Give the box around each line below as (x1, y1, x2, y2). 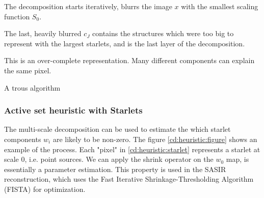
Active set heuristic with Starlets (4, 104, 143, 117)
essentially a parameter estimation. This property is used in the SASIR (4, 163, 226, 174)
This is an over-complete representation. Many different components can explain (4, 55, 255, 66)
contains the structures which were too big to (92, 28, 234, 39)
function (4, 11, 30, 21)
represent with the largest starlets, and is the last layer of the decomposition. (4, 38, 245, 48)
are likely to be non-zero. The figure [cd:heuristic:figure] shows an (52, 133, 257, 144)
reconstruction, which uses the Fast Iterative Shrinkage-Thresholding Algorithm (4, 174, 254, 184)
